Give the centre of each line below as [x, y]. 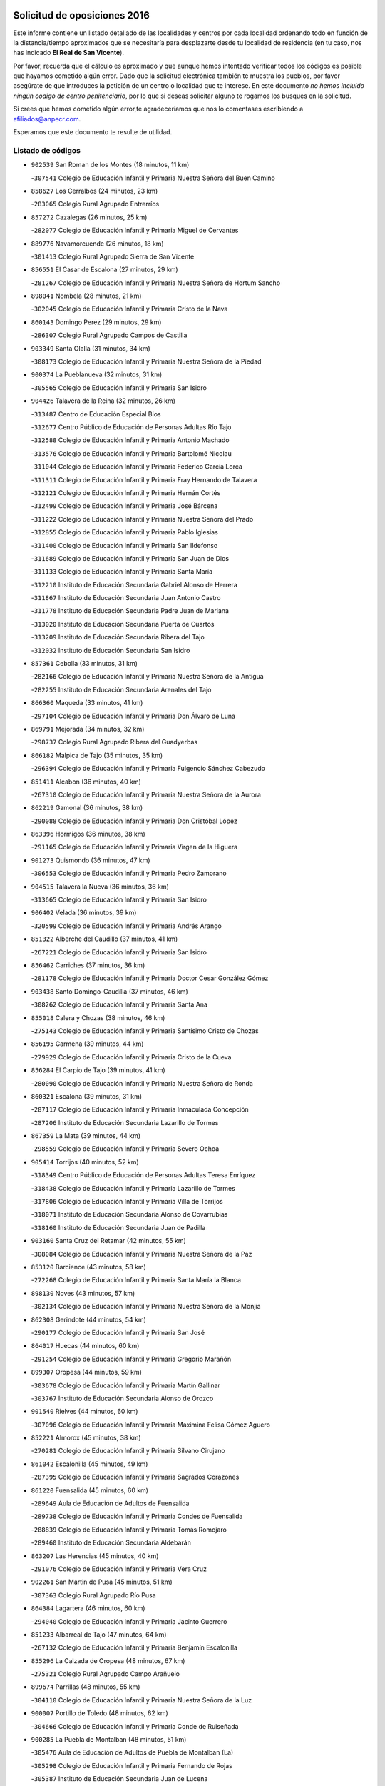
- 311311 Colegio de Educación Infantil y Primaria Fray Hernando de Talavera [144, 479]
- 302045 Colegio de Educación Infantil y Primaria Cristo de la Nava [129, 309]
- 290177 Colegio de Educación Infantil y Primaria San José [118, 1332]
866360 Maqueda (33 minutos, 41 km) [87, 703]
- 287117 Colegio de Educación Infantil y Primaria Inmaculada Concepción [140, 1109]
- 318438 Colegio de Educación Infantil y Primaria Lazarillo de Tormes [133, 1188]
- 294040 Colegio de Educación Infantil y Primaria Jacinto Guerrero [129, 1621]
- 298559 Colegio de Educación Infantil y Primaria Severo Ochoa [125, 1149]
